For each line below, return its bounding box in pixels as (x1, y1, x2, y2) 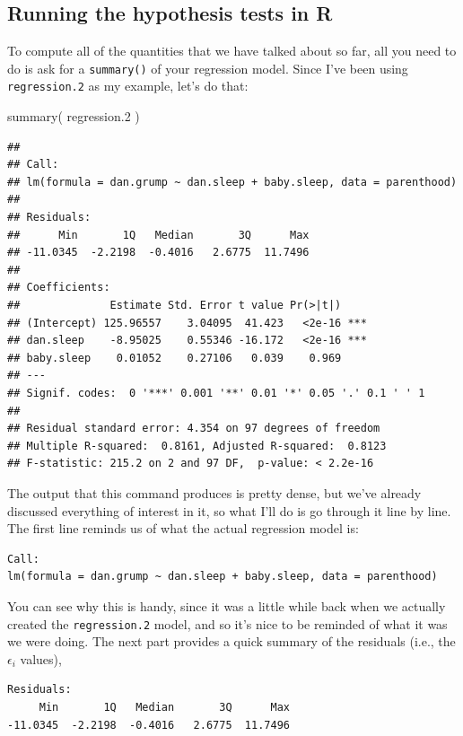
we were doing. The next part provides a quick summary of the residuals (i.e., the (7, 632, 456, 651)
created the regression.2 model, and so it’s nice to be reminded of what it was (7, 614, 448, 633)
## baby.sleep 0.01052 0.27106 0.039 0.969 (7, 351, 342, 364)
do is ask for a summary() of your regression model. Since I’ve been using (7, 58, 408, 77)
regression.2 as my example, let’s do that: (7, 76, 249, 95)
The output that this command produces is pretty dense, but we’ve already (7, 483, 422, 502)
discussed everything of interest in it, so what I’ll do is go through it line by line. (7, 501, 451, 520)
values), (20, 649, 62, 668)
